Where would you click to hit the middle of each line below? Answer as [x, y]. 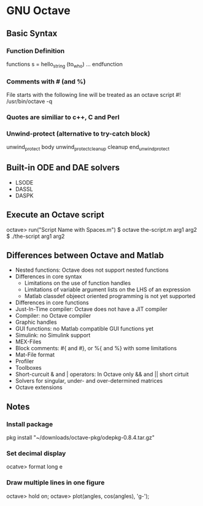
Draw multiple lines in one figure [56, 483]
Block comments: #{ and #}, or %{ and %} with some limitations [96, 348]
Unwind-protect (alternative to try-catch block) [78, 134]
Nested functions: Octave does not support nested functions [92, 270]
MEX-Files [28, 342]
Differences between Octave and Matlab [85, 255]
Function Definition [36, 51]
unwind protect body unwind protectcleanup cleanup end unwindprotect [88, 148]
